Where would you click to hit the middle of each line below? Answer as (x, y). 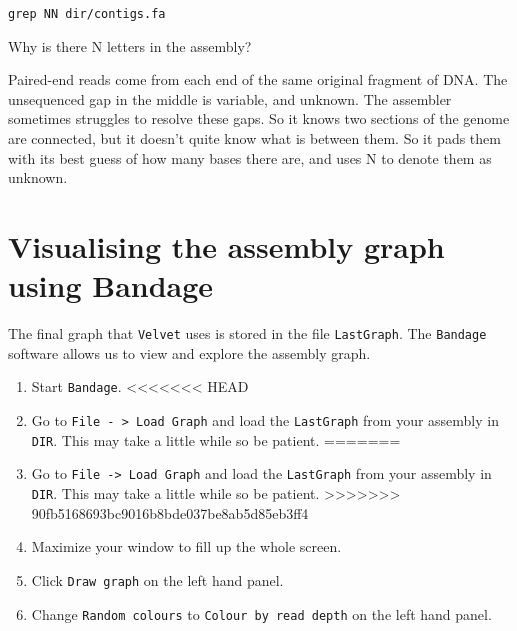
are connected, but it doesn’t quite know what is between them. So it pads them (254, 138)
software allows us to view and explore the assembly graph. (189, 352)
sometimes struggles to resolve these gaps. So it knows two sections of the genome (259, 118)
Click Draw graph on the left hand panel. (157, 579)
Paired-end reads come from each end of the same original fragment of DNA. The (258, 79)
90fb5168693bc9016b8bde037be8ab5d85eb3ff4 (170, 512)
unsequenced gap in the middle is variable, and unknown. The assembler (230, 98)
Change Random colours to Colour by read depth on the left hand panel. (261, 613)
